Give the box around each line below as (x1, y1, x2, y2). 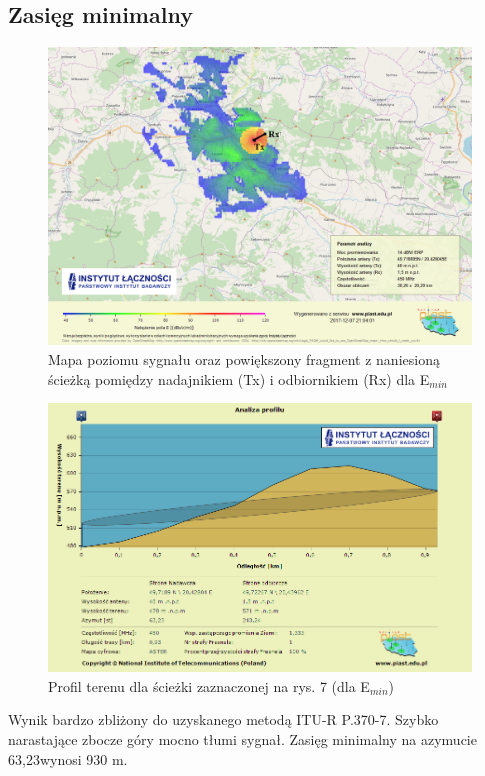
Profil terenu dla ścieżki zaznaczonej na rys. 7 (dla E (48, 675, 370, 696)
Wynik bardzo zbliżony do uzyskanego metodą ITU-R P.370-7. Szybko (8, 709, 439, 730)
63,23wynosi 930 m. (8, 748, 128, 769)
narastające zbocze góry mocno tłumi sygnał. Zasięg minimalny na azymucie (8, 729, 477, 750)
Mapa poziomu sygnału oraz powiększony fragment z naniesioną (48, 348, 440, 369)
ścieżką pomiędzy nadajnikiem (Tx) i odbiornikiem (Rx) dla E (48, 368, 430, 389)
